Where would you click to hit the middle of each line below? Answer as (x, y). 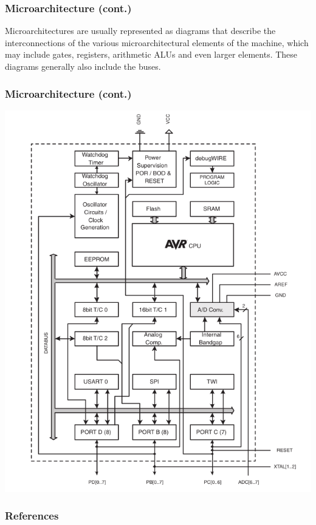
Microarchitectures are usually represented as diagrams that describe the (140, 31)
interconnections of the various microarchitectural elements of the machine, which (157, 42)
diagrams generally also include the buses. (83, 66)
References (32, 516)
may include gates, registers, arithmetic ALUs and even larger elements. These (151, 54)
